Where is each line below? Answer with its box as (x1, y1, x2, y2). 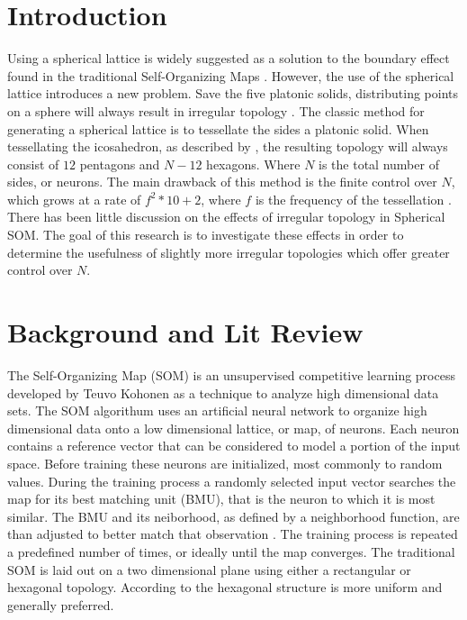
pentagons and (79, 154, 160, 173)
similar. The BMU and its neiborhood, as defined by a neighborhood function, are (7, 506, 460, 525)
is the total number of (319, 154, 439, 173)
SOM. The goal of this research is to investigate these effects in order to (7, 225, 404, 244)
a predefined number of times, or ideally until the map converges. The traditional (7, 542, 455, 561)
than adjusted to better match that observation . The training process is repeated (7, 524, 458, 543)
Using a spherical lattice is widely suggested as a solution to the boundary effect (7, 49, 450, 68)
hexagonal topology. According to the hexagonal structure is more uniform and (7, 578, 443, 597)
